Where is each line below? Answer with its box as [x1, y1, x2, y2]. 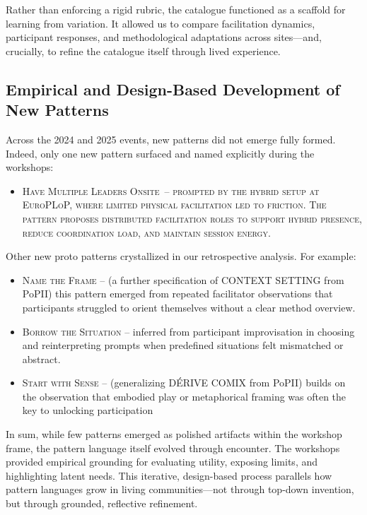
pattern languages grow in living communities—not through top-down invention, [6, 482, 354, 497]
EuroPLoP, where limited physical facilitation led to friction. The [22, 197, 327, 212]
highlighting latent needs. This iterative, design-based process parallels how [6, 468, 332, 483]
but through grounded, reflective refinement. [6, 496, 198, 511]
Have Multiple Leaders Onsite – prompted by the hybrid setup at [22, 183, 320, 198]
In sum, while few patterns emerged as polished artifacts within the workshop [6, 427, 342, 442]
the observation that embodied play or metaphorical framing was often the [22, 389, 346, 403]
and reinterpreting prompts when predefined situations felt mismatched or [22, 338, 344, 353]
